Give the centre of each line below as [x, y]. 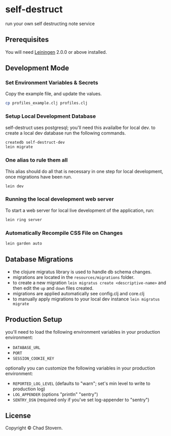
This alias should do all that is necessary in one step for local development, [84, 171]
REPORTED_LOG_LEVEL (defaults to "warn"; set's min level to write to [81, 383]
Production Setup [34, 320]
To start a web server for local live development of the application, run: [80, 210]
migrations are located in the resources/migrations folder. [74, 277]
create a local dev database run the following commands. [66, 133]
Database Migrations [39, 259]
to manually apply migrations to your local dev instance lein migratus [86, 299]
